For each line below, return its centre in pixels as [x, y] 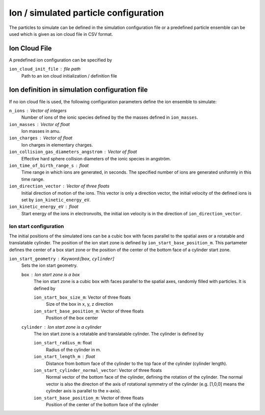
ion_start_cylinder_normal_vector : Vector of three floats [98, 370]
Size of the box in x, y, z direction [79, 304]
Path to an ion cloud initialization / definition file [69, 76]
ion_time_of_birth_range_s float [49, 166]
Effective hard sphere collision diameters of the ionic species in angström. [96, 158]
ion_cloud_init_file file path [45, 69]
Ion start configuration [37, 226]
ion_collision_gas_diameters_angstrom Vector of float [73, 152]
